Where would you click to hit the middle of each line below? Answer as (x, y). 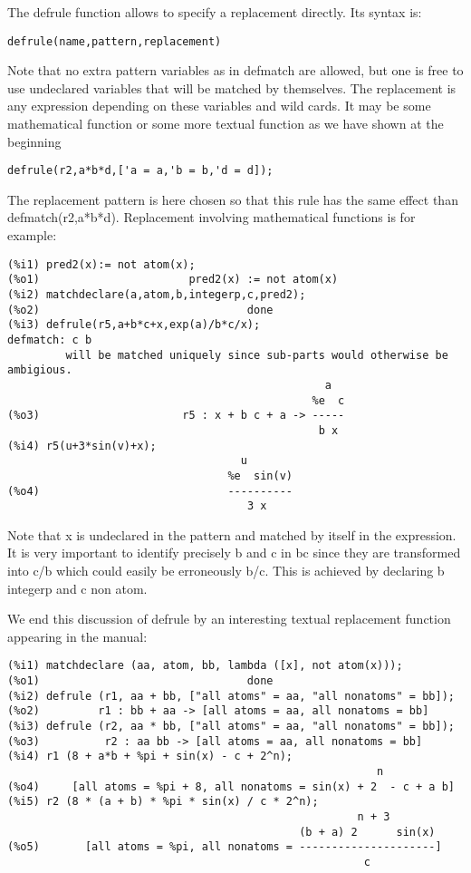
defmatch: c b (50, 339)
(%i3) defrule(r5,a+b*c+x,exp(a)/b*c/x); (134, 325)
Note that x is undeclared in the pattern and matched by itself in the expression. (232, 534)
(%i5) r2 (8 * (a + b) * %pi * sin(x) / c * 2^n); (163, 802)
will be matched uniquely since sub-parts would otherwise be (257, 355)
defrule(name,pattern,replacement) (115, 41)
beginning (34, 141)
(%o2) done (140, 310)
